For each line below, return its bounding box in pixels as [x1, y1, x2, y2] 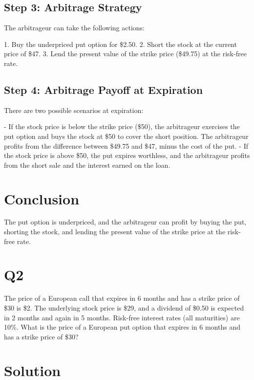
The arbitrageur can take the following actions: [4, 22, 145, 33]
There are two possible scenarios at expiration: [4, 105, 144, 115]
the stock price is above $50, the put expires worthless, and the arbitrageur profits [4, 150, 250, 160]
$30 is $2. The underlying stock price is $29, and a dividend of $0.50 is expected [4, 302, 244, 313]
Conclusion [4, 188, 80, 208]
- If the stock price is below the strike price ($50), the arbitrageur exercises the [4, 121, 240, 132]
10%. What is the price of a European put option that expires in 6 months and [4, 322, 240, 332]
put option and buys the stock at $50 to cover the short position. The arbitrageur [4, 131, 249, 141]
